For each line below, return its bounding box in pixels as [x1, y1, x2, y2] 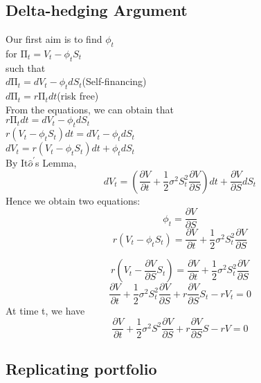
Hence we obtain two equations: [6, 193, 141, 207]
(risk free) [57, 88, 99, 103]
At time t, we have [6, 303, 85, 317]
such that [6, 60, 46, 75]
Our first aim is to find [6, 32, 102, 46]
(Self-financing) [82, 74, 147, 88]
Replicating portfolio [6, 357, 157, 379]
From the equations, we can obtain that [6, 102, 174, 116]
